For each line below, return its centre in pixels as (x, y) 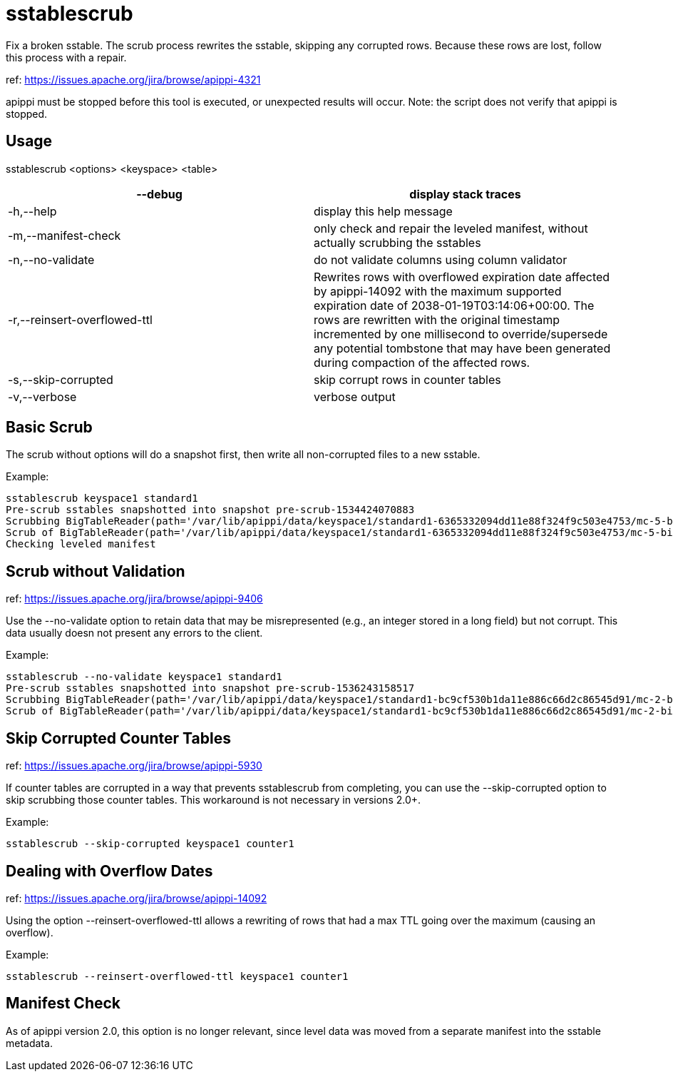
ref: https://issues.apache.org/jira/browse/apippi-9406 (134, 599)
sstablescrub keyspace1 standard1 (102, 499)
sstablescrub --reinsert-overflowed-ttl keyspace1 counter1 (177, 976)
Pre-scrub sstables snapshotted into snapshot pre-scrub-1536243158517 (210, 688)
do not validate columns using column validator (441, 259)
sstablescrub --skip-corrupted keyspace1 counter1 (150, 844)
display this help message (383, 211)
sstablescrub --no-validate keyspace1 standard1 (144, 677)
